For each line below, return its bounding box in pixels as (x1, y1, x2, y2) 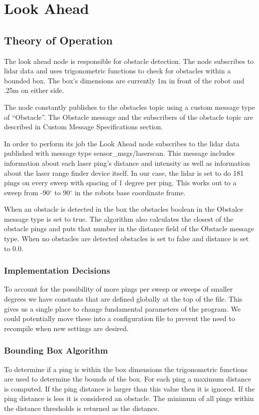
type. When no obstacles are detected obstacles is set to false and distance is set (4, 233, 249, 244)
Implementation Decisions (4, 264, 110, 277)
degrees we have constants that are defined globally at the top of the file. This (4, 294, 243, 304)
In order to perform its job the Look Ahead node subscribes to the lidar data (4, 138, 240, 148)
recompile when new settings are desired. (4, 323, 129, 333)
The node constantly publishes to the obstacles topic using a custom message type (4, 101, 255, 112)
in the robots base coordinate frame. (74, 187, 186, 197)
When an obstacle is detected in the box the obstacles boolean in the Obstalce (4, 204, 244, 214)
